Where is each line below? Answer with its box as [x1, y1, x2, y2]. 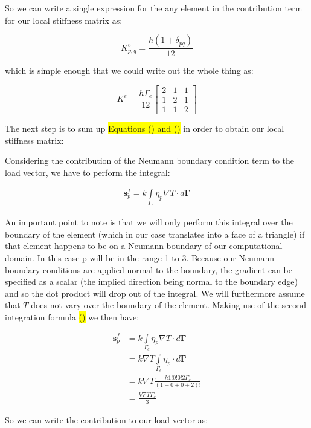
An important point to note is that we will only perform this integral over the [5, 216, 293, 229]
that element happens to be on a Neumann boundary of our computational [5, 239, 283, 252]
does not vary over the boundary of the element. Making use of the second [31, 299, 306, 311]
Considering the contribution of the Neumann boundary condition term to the [5, 154, 295, 167]
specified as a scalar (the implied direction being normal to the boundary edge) [5, 275, 298, 288]
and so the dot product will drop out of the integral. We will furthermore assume [5, 287, 305, 299]
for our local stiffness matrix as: [5, 13, 123, 26]
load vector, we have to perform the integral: [5, 166, 170, 178]
